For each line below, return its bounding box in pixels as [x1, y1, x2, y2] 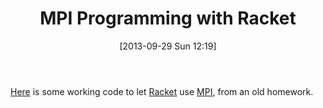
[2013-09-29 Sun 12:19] [119, 40, 217, 52]
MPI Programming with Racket [39, 7, 297, 30]
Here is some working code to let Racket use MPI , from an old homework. [10, 85, 314, 97]
